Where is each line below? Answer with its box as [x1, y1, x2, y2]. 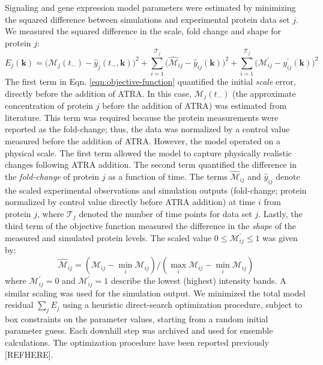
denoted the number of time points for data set [79, 207, 252, 219]
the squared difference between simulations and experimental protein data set [5, 13, 290, 25]
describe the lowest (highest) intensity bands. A [110, 274, 286, 287]
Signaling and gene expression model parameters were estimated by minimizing [5, 1, 296, 13]
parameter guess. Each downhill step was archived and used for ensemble [5, 324, 273, 337]
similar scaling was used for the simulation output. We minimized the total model [5, 286, 306, 299]
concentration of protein [5, 99, 94, 112]
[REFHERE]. [5, 348, 53, 360]
